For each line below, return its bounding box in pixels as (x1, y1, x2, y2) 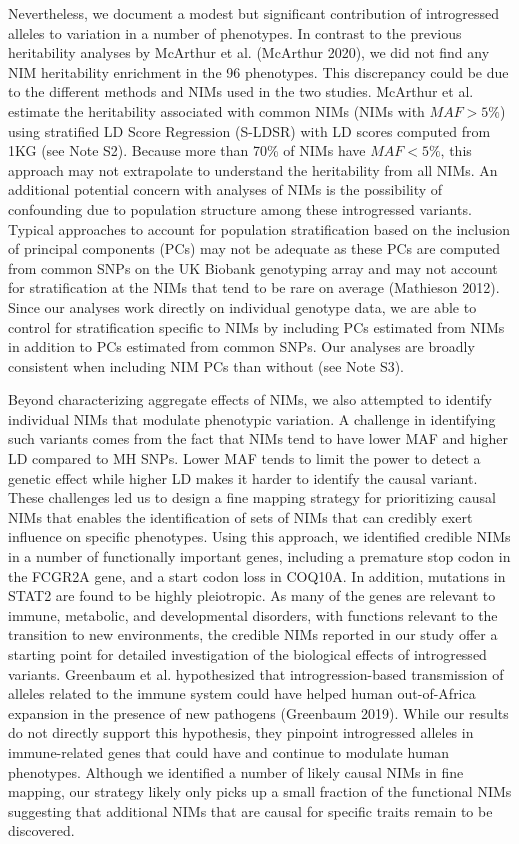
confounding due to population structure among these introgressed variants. (8, 198, 472, 219)
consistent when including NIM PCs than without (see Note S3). (8, 355, 405, 376)
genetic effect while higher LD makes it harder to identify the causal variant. (8, 467, 478, 488)
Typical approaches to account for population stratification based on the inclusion (8, 218, 511, 239)
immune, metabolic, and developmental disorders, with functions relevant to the (8, 604, 498, 625)
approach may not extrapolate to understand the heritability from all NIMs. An (8, 159, 498, 180)
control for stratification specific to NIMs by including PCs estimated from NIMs (8, 316, 505, 337)
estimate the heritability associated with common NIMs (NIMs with (8, 100, 425, 121)
